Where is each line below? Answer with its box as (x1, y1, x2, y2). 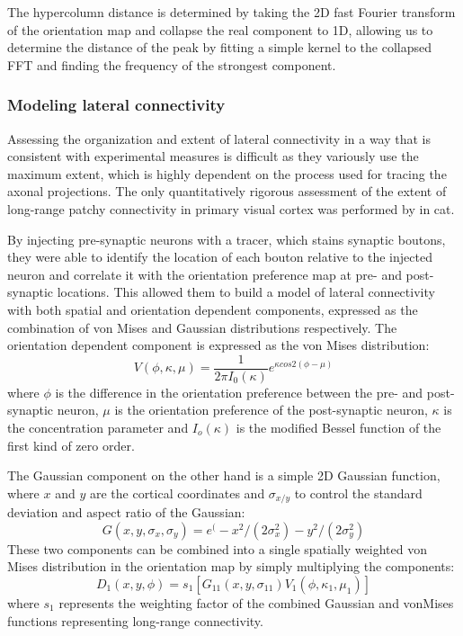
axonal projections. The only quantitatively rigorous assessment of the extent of (7, 182, 447, 201)
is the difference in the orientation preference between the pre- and (55, 382, 423, 401)
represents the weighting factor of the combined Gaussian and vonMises (58, 593, 454, 612)
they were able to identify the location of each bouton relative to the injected (7, 247, 432, 266)
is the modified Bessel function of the (236, 417, 441, 436)
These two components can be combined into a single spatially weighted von (7, 539, 427, 558)
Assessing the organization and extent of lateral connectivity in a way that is (7, 129, 432, 148)
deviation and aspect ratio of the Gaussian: (7, 503, 245, 522)
